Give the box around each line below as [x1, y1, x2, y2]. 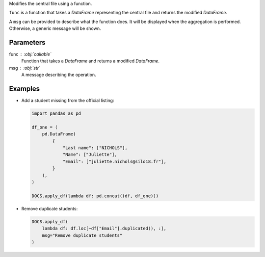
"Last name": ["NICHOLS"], [62, 145, 128, 151]
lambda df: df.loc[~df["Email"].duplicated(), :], [42, 226, 166, 231]
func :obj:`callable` [9, 51, 52, 57]
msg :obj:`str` [9, 65, 40, 71]
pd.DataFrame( [42, 131, 76, 137]
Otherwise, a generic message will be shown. [9, 26, 101, 31]
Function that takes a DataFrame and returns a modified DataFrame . [21, 58, 159, 64]
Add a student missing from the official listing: [21, 98, 114, 103]
